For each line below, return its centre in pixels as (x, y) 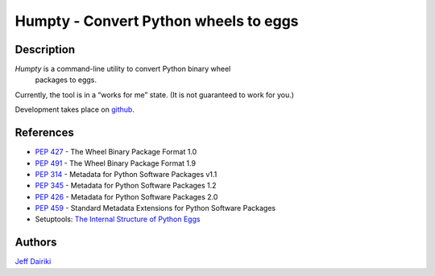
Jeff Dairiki (33, 262)
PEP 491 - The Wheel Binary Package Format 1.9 (116, 163)
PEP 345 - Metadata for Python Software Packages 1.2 (126, 186)
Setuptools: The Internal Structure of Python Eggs (118, 219)
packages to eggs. (66, 80)
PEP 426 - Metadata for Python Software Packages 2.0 (126, 196)
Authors (36, 243)
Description (45, 49)
